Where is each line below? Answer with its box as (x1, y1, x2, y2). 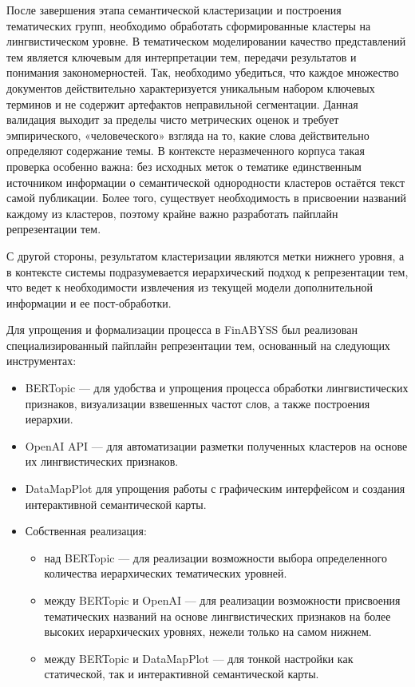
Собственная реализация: (25, 522, 147, 539)
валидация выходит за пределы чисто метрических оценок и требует (6, 111, 339, 128)
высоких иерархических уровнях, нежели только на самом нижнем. (44, 623, 372, 640)
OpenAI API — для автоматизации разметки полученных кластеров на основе (25, 437, 408, 454)
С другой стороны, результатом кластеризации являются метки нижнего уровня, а (6, 247, 405, 264)
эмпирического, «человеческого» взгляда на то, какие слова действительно (6, 126, 370, 143)
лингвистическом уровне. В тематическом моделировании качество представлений (6, 33, 406, 50)
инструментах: (6, 352, 77, 369)
